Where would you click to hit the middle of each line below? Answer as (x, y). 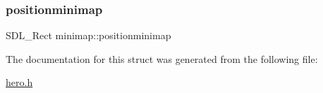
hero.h (19, 82)
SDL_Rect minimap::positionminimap (89, 35)
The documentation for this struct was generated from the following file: (162, 58)
